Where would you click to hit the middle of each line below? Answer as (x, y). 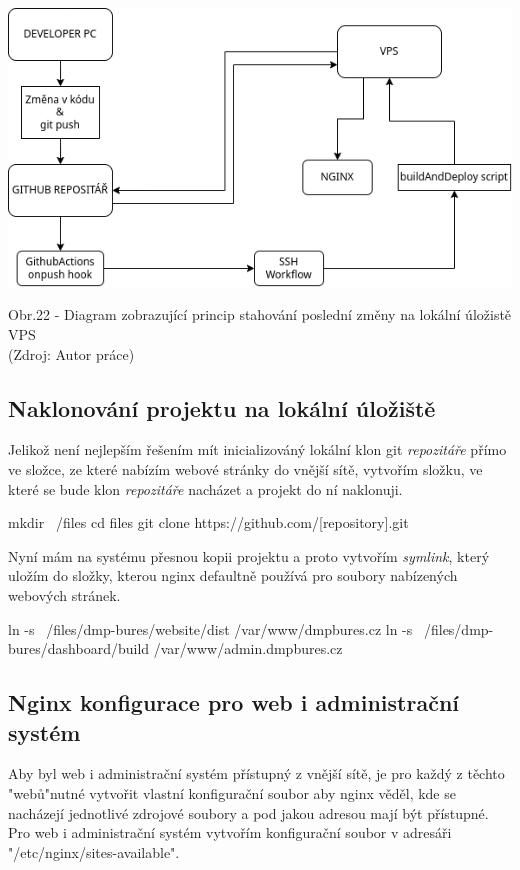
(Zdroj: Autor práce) (71, 353)
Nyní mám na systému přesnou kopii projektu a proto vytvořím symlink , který (249, 555)
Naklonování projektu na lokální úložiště (222, 407)
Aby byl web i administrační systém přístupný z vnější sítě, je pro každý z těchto (256, 773)
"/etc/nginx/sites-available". (94, 851)
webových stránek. (64, 594)
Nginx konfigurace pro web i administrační (233, 702)
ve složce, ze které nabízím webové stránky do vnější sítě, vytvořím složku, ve (245, 469)
